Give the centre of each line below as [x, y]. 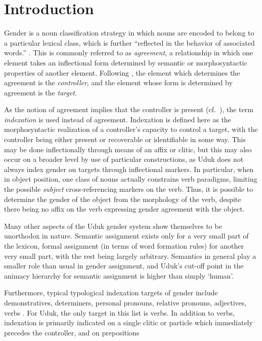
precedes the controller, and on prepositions [72, 332]
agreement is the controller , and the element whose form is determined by [118, 82]
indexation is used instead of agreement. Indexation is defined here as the [118, 119]
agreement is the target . [40, 92]
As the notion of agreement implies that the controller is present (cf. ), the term [129, 109]
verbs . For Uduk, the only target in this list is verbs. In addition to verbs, [119, 312]
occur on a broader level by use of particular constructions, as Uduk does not [124, 159]
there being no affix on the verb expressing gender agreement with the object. [124, 209]
